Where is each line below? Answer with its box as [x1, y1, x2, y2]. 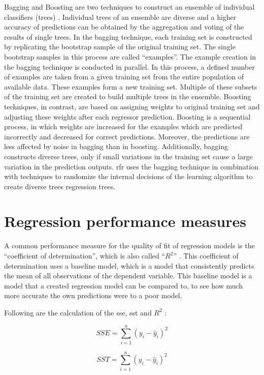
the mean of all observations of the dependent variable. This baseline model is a [4, 270, 252, 281]
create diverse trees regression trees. [4, 181, 116, 191]
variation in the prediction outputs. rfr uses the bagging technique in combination [4, 161, 258, 171]
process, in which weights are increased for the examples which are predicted [4, 121, 243, 132]
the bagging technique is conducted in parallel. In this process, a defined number [4, 61, 255, 72]
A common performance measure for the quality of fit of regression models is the [4, 240, 255, 251]
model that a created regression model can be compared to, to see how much [4, 280, 243, 291]
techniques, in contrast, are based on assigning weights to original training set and [4, 101, 260, 111]
